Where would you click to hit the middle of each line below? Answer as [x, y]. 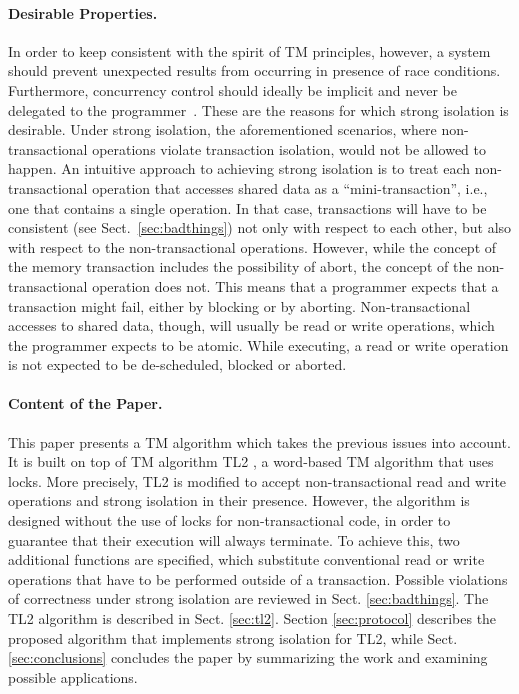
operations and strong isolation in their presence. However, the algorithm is [239, 500]
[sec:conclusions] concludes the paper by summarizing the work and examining [248, 657]
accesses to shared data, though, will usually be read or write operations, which [251, 325]
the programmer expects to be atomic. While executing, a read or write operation [258, 344]
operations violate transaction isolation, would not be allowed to [289, 148]
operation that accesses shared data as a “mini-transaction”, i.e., [290, 187]
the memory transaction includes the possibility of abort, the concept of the [240, 266]
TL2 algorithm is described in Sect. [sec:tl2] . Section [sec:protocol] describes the [252, 618]
